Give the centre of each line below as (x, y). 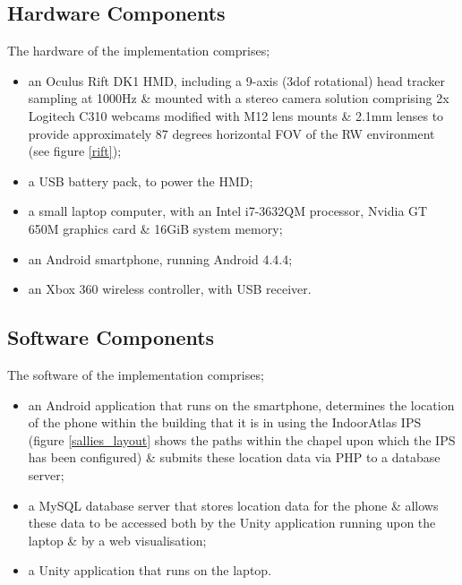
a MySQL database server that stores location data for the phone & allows (233, 505)
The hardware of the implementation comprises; (139, 51)
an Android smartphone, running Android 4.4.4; (160, 258)
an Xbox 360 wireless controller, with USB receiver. (170, 289)
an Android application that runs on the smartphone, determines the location (241, 404)
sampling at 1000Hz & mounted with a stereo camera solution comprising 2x (239, 98)
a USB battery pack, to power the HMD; (141, 181)
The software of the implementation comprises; (136, 374)
